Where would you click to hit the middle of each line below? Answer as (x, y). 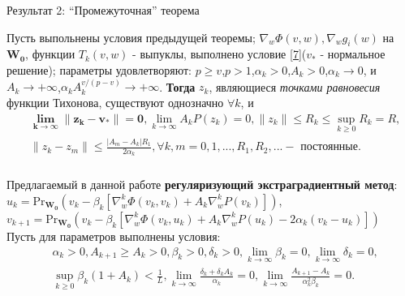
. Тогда (177, 86)
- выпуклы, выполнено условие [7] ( (220, 54)
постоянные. (331, 147)
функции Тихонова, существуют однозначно (115, 102)
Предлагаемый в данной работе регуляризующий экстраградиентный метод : (202, 184)
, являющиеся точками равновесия (295, 86)
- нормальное (353, 54)
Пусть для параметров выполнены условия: (114, 236)
